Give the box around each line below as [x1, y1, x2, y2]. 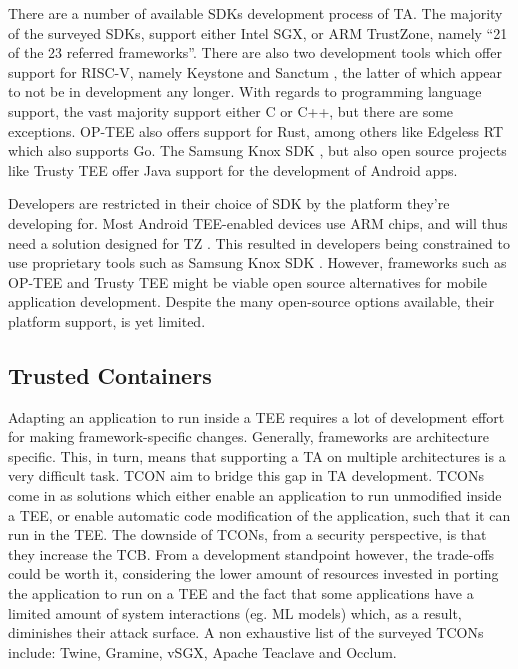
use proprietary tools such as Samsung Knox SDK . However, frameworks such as [8, 252, 507, 273]
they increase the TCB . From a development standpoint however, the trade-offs [8, 543, 495, 564]
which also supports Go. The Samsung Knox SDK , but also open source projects [8, 140, 507, 161]
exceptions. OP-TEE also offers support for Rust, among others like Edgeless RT [8, 120, 504, 141]
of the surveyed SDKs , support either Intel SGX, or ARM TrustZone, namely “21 [8, 22, 508, 43]
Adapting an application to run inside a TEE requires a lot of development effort [8, 406, 505, 427]
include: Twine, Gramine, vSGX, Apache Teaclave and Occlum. [8, 641, 397, 662]
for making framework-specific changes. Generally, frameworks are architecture [8, 426, 489, 447]
